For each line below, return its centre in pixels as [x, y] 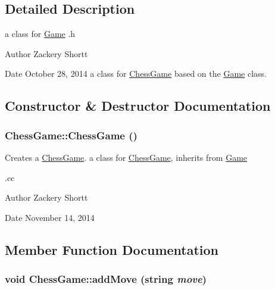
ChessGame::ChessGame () [71, 135]
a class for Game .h [40, 34]
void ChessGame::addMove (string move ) [106, 279]
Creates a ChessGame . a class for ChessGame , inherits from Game [126, 157]
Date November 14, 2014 [50, 217]
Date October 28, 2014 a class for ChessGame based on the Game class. [136, 74]
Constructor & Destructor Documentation [138, 106]
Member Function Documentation [112, 249]
